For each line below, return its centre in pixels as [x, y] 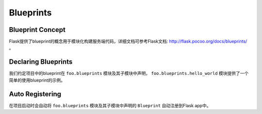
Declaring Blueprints [41, 62]
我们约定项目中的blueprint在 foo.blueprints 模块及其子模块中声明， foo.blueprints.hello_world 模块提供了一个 [129, 73]
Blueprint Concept [37, 30]
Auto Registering [35, 94]
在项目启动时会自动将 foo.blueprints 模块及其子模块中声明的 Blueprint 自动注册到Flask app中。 [110, 105]
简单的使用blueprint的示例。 [37, 80]
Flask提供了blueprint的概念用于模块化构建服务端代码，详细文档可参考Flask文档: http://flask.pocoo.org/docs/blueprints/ [128, 42]
